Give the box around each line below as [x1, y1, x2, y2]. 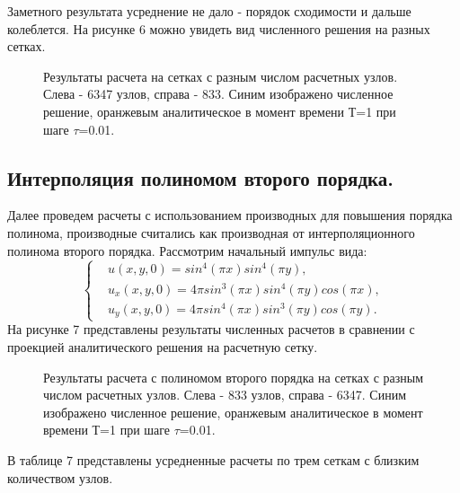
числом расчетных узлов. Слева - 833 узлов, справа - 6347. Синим [43, 385, 407, 404]
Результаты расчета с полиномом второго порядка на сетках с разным [43, 367, 424, 386]
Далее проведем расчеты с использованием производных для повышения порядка [7, 206, 453, 224]
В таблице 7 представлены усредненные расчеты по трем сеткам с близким [7, 450, 420, 469]
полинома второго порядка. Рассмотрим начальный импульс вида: [7, 241, 367, 260]
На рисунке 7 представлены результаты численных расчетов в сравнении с [7, 320, 415, 339]
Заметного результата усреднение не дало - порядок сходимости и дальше [7, 2, 411, 20]
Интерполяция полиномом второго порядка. [7, 163, 394, 191]
